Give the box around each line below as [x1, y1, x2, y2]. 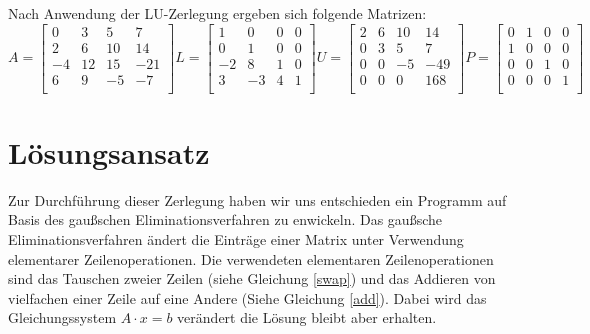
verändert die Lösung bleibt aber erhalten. [177, 307, 437, 328]
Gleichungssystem [8, 307, 117, 328]
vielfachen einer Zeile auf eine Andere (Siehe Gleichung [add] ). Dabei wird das [8, 287, 487, 308]
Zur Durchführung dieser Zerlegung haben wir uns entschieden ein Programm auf [8, 189, 507, 210]
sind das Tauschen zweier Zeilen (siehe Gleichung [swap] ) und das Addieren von [8, 268, 496, 289]
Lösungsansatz [8, 131, 210, 172]
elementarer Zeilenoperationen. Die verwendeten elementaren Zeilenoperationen [8, 248, 494, 269]
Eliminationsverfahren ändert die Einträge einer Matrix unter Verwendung [8, 229, 464, 250]
